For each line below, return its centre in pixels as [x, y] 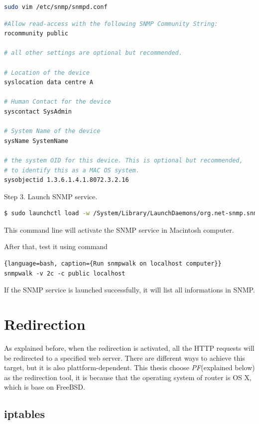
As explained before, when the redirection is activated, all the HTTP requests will [129, 348]
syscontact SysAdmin [38, 111]
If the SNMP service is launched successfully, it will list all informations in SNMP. [129, 290]
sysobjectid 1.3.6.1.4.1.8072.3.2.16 [66, 180]
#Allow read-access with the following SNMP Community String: [111, 24]
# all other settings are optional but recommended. [93, 53]
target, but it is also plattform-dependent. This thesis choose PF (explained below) [129, 367]
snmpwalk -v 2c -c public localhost [65, 273]
